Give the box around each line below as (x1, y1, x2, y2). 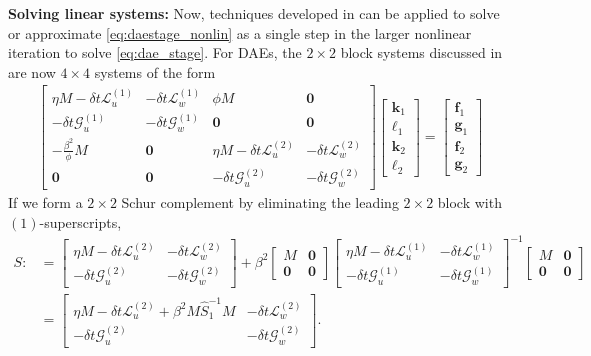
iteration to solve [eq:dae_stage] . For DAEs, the (8, 42, 302, 63)
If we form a (8, 191, 83, 212)
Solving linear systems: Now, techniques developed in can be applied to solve (8, 3, 500, 23)
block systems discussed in (340, 42, 503, 63)
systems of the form (94, 61, 216, 82)
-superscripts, (39, 211, 122, 232)
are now (8, 61, 56, 82)
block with (437, 191, 502, 212)
